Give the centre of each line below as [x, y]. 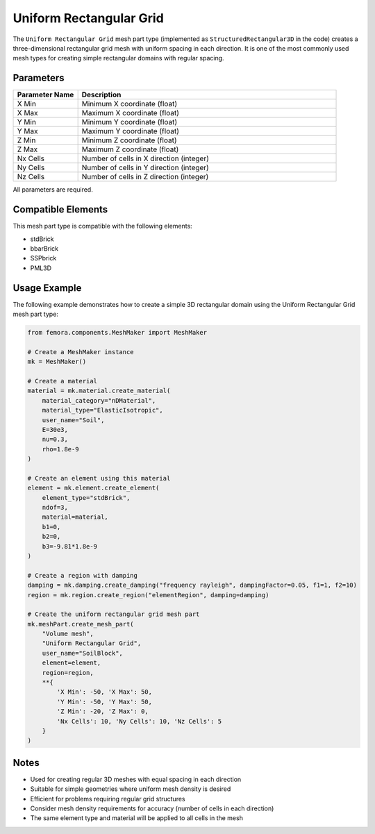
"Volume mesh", [68, 634]
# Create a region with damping [83, 575]
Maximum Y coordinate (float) [131, 131]
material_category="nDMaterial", [99, 400]
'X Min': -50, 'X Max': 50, [105, 692]
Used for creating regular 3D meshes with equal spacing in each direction [136, 779]
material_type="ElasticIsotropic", [102, 410]
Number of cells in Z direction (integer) [145, 177]
